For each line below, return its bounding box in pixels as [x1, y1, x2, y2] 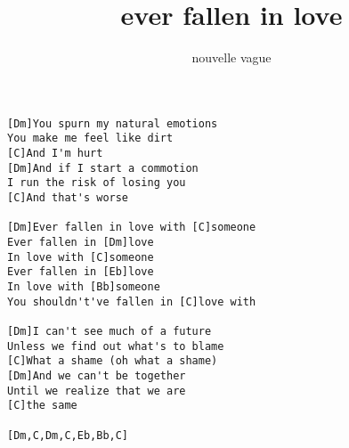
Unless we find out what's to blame [7, 339, 224, 353]
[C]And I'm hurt [7, 147, 103, 160]
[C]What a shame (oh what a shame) [7, 354, 218, 368]
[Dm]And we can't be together [7, 369, 186, 382]
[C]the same [7, 399, 77, 412]
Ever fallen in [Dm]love [7, 235, 154, 248]
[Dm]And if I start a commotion [7, 161, 199, 175]
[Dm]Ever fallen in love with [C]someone [7, 221, 256, 234]
